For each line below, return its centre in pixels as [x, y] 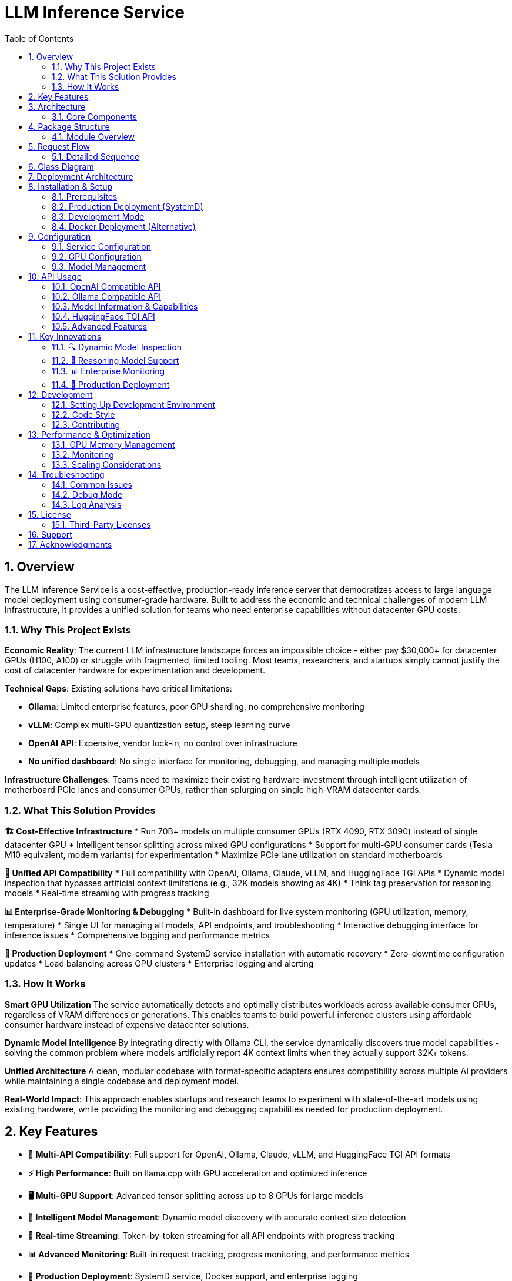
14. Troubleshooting [66, 474]
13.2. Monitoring [83, 454]
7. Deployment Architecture [81, 176]
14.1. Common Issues [92, 484]
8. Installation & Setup [70, 186]
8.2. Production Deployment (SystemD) [128, 206]
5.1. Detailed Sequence [96, 156]
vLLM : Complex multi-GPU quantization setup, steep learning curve [159, 725]
